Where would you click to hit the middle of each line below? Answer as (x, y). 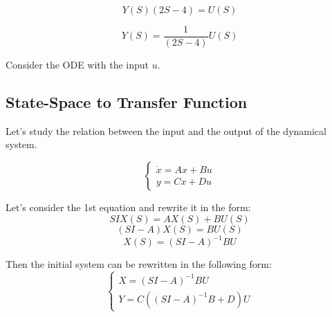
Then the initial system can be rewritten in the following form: (139, 264)
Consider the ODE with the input (77, 65)
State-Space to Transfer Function (127, 102)
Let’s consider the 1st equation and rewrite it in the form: (128, 207)
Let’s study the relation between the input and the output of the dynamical (166, 130)
